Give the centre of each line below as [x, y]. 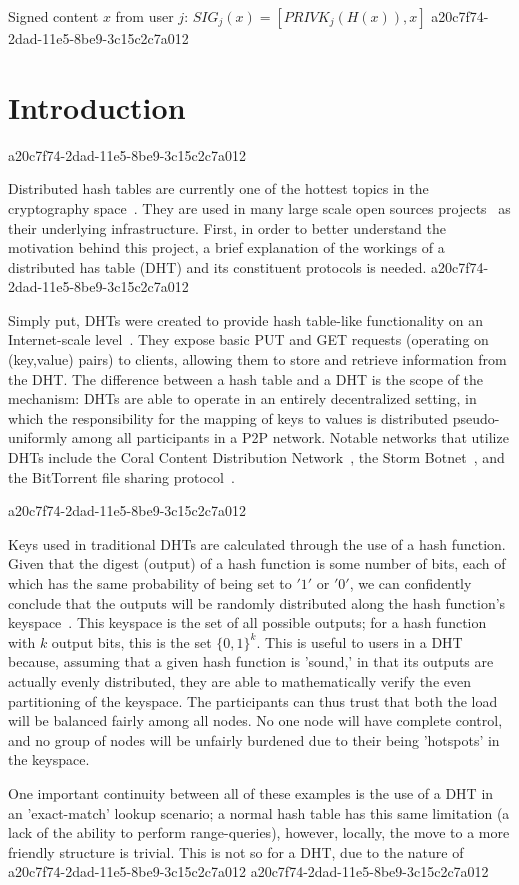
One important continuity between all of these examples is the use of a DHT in [251, 792]
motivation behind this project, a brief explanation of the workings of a [226, 247]
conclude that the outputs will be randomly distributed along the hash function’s [257, 602]
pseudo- [476, 417]
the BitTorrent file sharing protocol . [121, 476]
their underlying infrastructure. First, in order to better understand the [227, 227]
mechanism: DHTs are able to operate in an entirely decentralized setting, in [242, 398]
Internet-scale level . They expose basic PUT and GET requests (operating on [248, 339]
